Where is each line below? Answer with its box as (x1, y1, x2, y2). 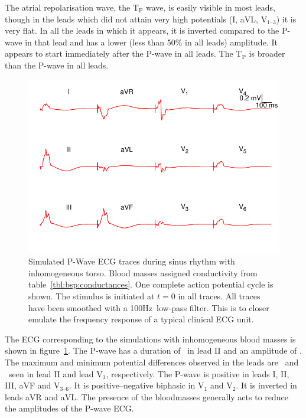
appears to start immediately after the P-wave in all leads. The (5, 47, 233, 60)
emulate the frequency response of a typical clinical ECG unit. (28, 313, 254, 325)
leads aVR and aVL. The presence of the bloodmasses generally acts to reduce (5, 390, 289, 403)
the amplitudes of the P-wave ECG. (5, 402, 134, 414)
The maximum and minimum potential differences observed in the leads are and (5, 355, 299, 368)
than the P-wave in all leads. (5, 58, 109, 71)
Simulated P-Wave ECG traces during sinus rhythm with (28, 255, 235, 267)
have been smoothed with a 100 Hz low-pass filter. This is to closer (28, 301, 269, 314)
